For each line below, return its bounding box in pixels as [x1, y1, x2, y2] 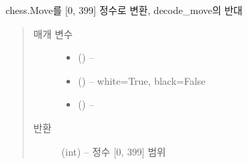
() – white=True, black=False [78, 73, 206, 88]
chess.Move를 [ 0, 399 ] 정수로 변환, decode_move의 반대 [6, 3, 243, 17]
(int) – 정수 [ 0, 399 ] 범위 [61, 144, 166, 158]
